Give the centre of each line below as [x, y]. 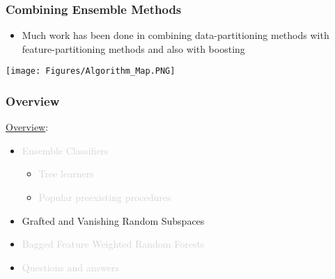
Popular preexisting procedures [105, 197]
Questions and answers [70, 267]
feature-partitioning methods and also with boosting [133, 48]
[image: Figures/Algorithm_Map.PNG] [91, 71]
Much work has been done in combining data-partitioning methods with [176, 35]
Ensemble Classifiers [65, 150]
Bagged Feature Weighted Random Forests [113, 244]
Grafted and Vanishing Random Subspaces [113, 220]
